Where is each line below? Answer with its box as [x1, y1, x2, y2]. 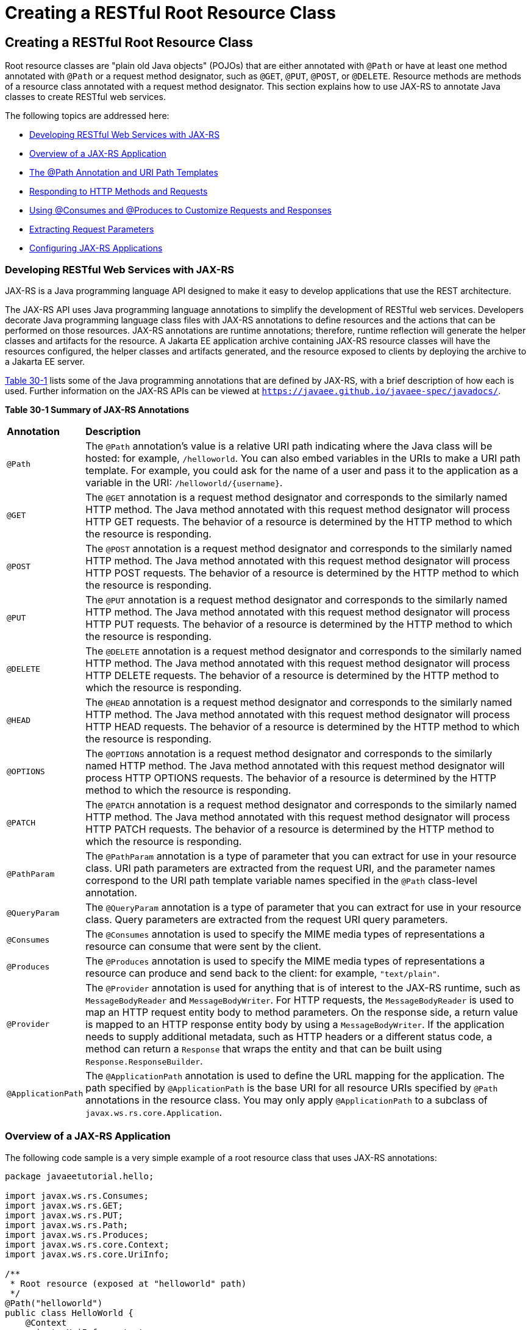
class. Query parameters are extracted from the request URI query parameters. [85, 913, 448, 926]
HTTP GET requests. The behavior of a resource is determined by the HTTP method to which [85, 515, 512, 528]
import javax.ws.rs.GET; [5, 1200, 123, 1210]
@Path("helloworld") [5, 1298, 103, 1308]
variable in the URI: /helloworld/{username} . [85, 476, 283, 489]
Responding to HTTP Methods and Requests [29, 186, 208, 197]
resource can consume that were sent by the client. [85, 940, 321, 952]
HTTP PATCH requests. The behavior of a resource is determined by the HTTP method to [85, 822, 494, 835]
